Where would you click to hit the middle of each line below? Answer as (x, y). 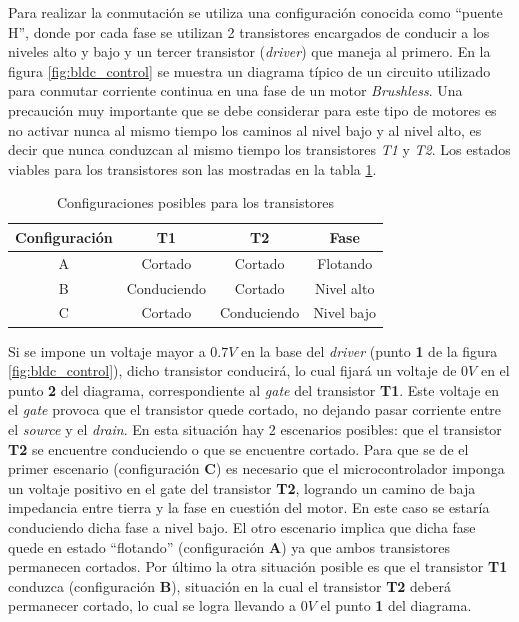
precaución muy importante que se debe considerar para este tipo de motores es (252, 109)
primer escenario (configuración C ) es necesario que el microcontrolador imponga (256, 468)
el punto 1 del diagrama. (396, 605)
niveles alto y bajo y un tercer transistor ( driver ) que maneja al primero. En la (249, 51)
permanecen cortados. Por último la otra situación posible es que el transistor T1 (258, 566)
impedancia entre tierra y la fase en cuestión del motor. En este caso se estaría (249, 507)
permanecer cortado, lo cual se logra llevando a (152, 605)
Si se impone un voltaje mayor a (107, 350)
